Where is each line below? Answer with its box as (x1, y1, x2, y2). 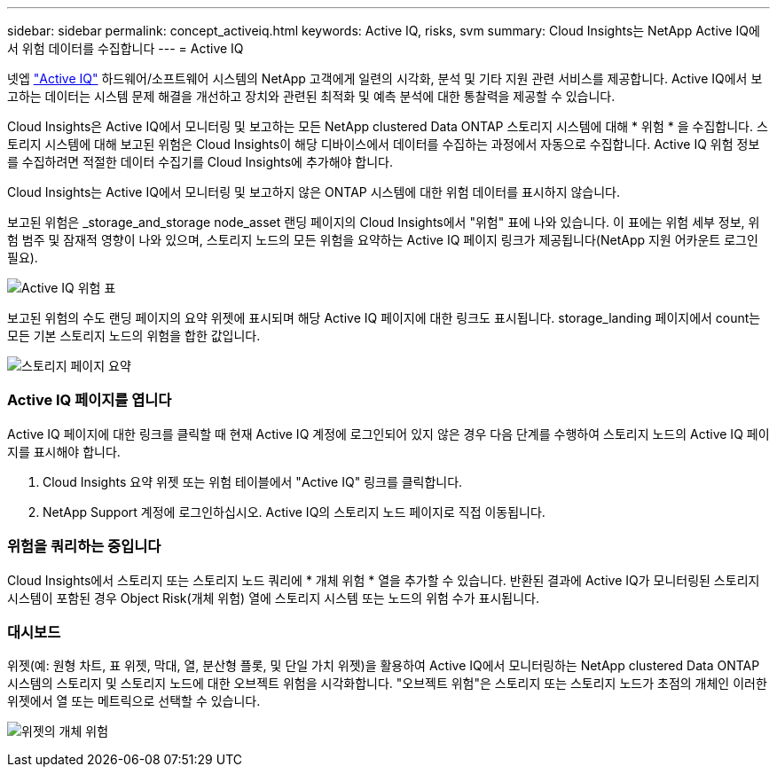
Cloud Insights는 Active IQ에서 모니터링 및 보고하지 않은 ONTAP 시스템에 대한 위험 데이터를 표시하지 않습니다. (7, 184, 620, 199)
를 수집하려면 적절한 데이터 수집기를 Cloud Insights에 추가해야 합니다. (7, 154, 394, 169)
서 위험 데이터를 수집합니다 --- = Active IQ (7, 41, 244, 56)
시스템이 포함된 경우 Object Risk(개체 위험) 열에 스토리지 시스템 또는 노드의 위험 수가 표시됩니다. (7, 590, 539, 606)
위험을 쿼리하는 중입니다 (7, 537, 161, 556)
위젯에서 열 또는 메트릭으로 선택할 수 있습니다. (7, 693, 261, 709)
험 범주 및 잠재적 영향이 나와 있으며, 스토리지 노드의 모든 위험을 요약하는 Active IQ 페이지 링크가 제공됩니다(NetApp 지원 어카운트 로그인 (7, 232, 758, 247)
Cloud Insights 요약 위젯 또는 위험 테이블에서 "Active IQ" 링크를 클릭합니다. (43, 473, 463, 489)
